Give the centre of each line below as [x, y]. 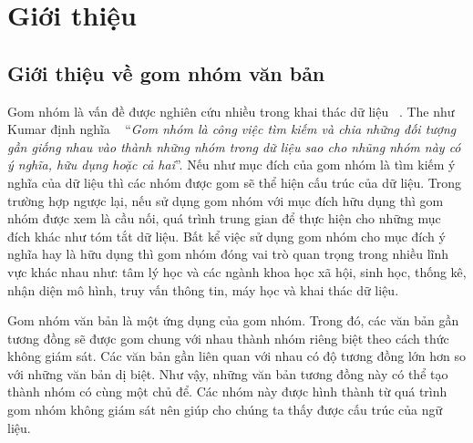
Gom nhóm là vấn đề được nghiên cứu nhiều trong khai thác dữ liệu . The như [231, 111]
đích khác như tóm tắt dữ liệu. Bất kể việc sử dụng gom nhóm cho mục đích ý [226, 236]
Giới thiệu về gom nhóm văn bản [166, 72]
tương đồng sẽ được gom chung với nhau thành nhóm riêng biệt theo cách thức [228, 338]
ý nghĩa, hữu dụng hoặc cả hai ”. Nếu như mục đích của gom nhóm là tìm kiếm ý [231, 165]
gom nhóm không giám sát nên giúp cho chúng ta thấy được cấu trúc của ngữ [225, 410]
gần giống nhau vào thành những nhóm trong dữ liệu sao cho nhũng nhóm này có [234, 146]
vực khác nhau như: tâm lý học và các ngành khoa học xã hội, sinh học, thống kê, [237, 271]
